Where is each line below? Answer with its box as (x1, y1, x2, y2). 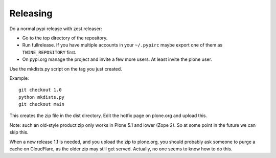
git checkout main (18, 101, 65, 107)
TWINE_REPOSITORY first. (22, 49, 77, 55)
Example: (9, 75, 29, 81)
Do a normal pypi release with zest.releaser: (9, 26, 102, 32)
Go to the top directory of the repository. (22, 35, 108, 41)
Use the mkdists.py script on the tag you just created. (9, 65, 122, 72)
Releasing (9, 8, 53, 19)
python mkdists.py (18, 94, 65, 100)
